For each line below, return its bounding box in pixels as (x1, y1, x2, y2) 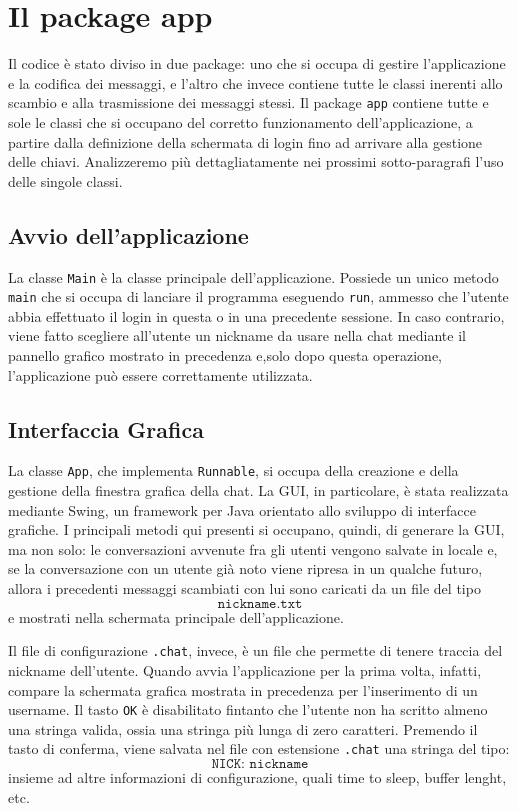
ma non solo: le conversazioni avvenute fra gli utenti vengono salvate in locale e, (8, 538, 498, 559)
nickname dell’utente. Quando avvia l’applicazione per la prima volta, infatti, (8, 659, 482, 680)
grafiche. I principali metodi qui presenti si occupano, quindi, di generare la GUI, (8, 519, 505, 540)
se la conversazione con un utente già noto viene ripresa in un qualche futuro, (8, 558, 483, 579)
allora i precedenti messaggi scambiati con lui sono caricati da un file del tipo (8, 578, 481, 599)
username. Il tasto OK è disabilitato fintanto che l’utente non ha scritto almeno (8, 699, 488, 720)
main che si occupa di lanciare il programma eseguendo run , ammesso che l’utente (8, 286, 509, 307)
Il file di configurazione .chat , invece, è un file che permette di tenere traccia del (8, 640, 503, 661)
